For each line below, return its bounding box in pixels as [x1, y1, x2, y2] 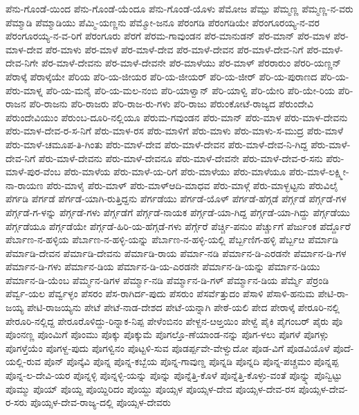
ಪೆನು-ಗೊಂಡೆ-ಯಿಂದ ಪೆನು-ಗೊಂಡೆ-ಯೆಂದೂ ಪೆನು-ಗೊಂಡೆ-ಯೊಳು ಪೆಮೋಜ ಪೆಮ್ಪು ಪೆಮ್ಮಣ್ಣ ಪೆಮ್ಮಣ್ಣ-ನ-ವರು [6, 1, 353, 15]
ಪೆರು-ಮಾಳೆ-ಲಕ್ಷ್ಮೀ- [288, 164, 349, 179]
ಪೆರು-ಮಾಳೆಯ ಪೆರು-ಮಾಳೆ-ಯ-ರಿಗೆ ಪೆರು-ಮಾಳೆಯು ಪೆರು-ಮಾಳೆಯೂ [64, 164, 286, 179]
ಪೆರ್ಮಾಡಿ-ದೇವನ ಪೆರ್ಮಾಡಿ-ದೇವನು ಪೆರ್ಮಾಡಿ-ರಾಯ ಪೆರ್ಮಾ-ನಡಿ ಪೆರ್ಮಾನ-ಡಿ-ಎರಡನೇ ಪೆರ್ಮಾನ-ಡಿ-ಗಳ [6, 245, 347, 260]
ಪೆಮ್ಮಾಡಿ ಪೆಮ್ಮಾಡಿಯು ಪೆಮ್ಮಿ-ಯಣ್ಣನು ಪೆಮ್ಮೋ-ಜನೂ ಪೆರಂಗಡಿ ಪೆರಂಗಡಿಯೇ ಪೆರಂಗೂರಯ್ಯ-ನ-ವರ [6, 15, 320, 29]
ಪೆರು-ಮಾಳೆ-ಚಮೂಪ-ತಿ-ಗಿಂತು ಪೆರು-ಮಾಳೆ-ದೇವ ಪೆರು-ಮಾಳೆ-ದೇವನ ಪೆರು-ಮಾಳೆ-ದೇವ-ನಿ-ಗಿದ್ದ [6, 136, 308, 151]
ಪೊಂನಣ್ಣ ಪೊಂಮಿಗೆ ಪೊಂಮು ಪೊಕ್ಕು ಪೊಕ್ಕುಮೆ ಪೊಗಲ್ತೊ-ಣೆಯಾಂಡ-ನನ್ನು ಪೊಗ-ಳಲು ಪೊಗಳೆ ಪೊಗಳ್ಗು [6, 327, 329, 342]
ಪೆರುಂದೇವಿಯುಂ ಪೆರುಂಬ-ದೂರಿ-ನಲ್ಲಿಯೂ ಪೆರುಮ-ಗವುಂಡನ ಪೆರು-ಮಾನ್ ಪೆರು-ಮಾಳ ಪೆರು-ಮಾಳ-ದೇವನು [6, 109, 348, 124]
